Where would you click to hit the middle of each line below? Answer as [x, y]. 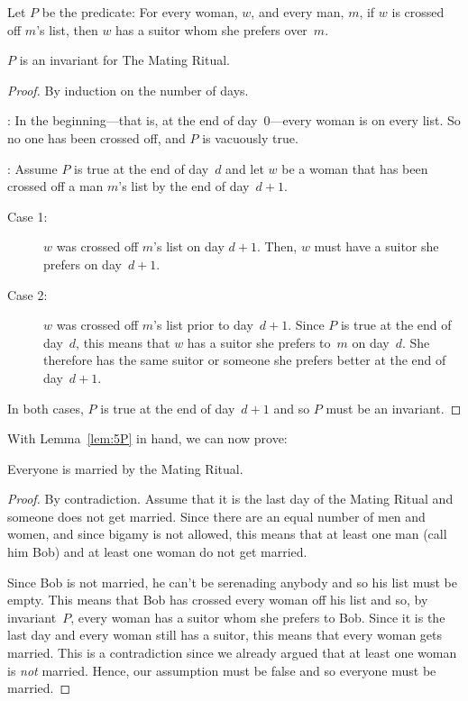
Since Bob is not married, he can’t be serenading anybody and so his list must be [232, 582]
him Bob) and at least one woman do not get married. [157, 552]
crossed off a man [55, 186]
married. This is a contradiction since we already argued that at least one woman [232, 653]
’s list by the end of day [184, 186]
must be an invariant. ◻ [394, 408]
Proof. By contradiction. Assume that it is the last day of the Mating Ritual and [230, 499]
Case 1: [28, 216]
